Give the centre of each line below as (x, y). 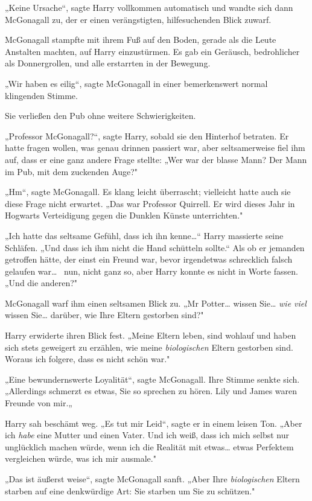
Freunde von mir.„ (39, 403)
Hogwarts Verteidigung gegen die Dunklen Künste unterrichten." (124, 215)
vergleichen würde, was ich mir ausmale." (81, 458)
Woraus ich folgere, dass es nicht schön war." (88, 359)
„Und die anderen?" (41, 283)
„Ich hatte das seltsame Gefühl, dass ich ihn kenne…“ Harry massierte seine (144, 235)
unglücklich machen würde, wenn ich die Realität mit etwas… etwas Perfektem (149, 446)
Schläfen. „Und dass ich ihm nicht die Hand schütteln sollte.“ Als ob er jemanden (155, 247)
